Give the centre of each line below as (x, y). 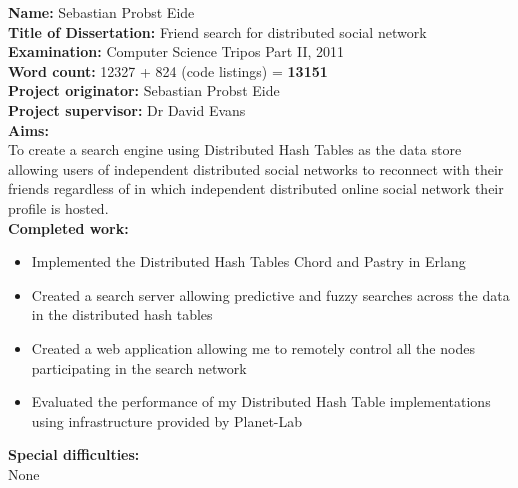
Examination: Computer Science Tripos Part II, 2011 (176, 51)
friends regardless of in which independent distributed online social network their (256, 188)
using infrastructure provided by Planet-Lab (167, 420)
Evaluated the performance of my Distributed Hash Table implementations (261, 401)
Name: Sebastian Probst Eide (101, 12)
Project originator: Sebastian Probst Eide (144, 90)
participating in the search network (139, 367)
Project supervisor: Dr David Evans (127, 109)
